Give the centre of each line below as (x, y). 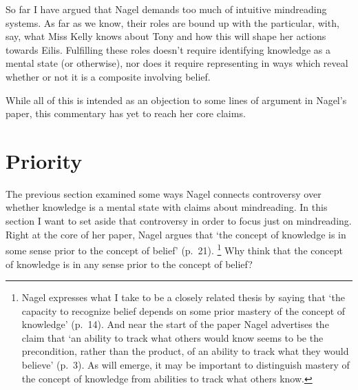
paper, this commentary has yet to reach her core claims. (126, 113)
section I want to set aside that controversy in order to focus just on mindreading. (179, 221)
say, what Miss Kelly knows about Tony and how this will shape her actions (166, 36)
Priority (44, 160)
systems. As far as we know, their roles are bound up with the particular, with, (172, 22)
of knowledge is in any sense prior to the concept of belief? (129, 264)
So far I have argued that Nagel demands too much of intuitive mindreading (166, 9)
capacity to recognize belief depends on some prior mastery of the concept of (183, 310)
